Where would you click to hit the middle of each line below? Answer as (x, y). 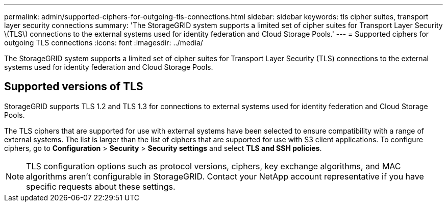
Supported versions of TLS (74, 87)
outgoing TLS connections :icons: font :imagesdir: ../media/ (104, 43)
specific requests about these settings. (101, 186)
